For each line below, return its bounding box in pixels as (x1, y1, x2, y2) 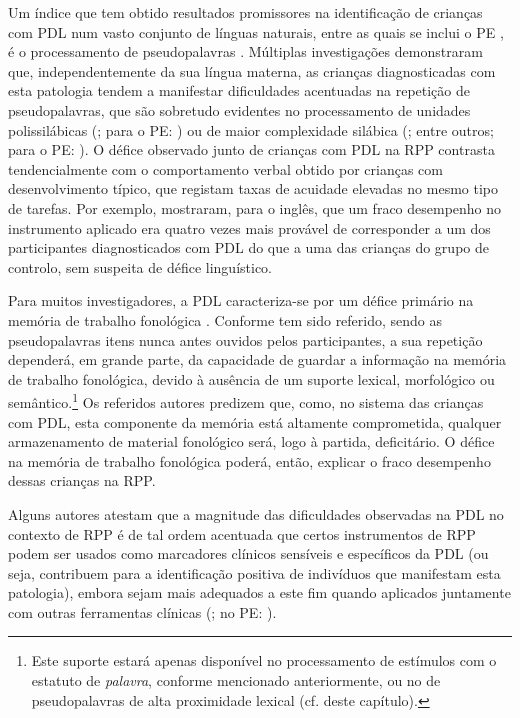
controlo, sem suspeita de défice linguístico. (8, 256, 272, 277)
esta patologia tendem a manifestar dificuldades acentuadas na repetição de (8, 80, 470, 101)
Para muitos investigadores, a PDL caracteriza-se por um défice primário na (8, 290, 474, 311)
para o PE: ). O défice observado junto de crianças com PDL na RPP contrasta (8, 139, 495, 160)
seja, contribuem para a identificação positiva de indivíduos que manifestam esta (8, 562, 501, 583)
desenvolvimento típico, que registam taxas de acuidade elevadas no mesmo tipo (8, 178, 498, 199)
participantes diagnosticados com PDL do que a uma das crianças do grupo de (8, 237, 489, 258)
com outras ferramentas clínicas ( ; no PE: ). (8, 601, 277, 622)
